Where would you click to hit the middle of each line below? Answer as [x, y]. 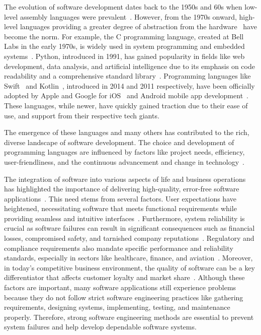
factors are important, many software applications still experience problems [120, 287]
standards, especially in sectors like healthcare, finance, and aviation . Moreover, [128, 258]
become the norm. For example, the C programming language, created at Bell [124, 36]
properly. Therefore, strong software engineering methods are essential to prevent [129, 317]
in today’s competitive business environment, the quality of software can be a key [129, 267]
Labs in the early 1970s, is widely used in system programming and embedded [124, 46]
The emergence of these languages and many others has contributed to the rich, [127, 132]
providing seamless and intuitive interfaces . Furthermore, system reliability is [124, 218]
